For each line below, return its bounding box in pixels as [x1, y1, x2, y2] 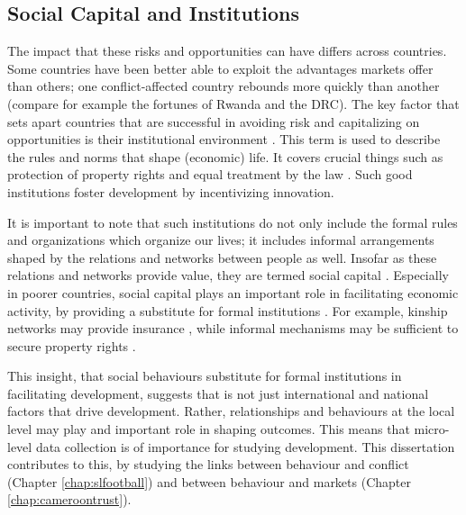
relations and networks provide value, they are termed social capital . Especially [7, 266, 449, 285]
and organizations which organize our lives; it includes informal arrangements [7, 230, 434, 249]
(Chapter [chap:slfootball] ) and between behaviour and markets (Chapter [7, 472, 411, 491]
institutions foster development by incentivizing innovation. [7, 182, 334, 201]
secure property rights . [7, 336, 136, 355]
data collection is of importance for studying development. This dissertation [35, 437, 455, 456]
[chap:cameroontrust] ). [7, 490, 132, 509]
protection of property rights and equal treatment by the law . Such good [7, 165, 413, 184]
